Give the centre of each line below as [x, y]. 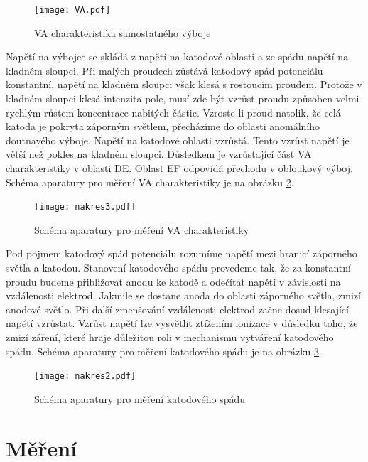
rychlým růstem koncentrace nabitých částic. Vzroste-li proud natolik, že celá [173, 112]
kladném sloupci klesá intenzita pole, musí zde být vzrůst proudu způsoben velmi [183, 98]
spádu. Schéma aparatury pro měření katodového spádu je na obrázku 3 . [164, 351]
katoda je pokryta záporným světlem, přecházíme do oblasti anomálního [163, 126]
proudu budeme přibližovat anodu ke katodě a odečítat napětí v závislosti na [173, 281]
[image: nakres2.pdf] [85, 376]
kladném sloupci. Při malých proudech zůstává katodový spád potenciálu [164, 70]
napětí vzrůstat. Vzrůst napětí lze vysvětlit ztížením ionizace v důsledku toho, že [182, 323]
